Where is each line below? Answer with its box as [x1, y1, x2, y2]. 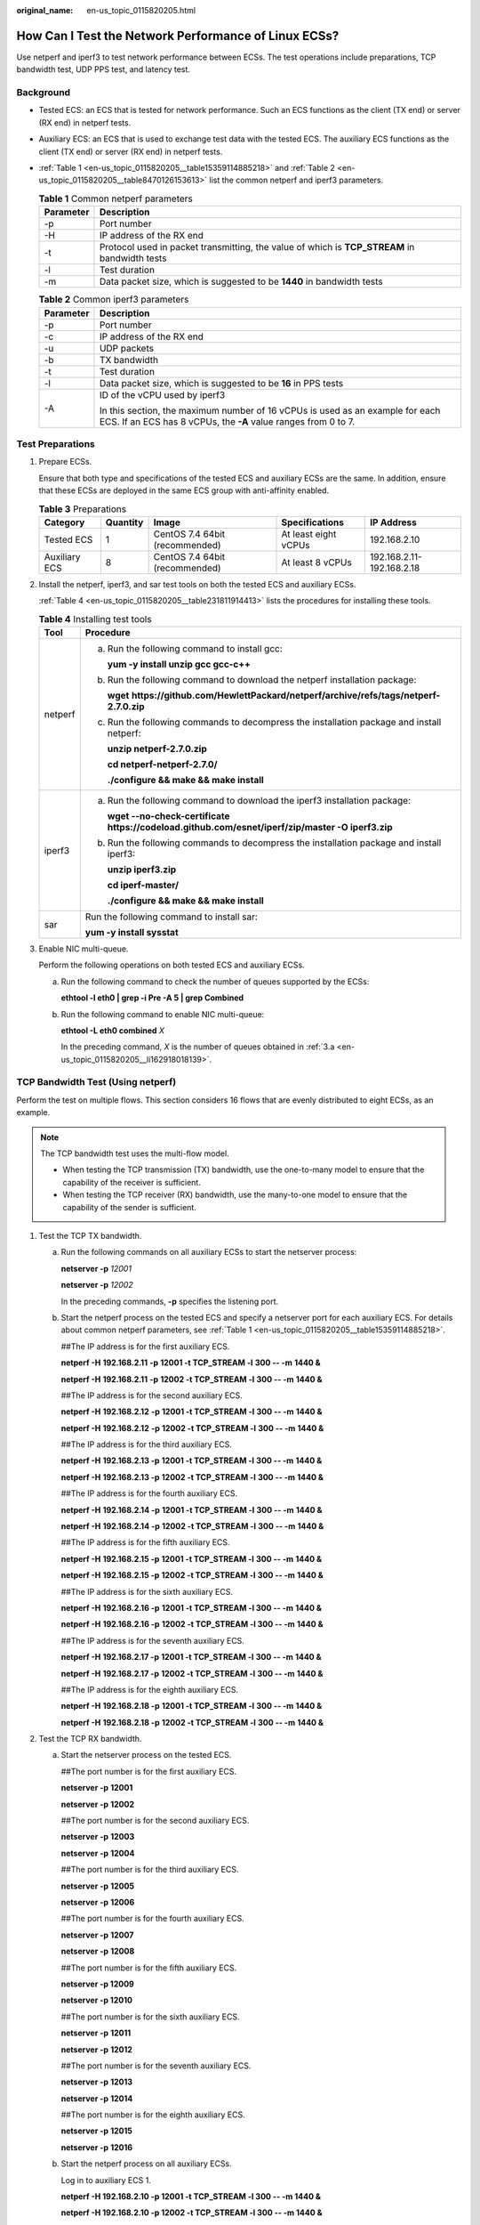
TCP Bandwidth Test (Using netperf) [16, 1076, 177, 1088]
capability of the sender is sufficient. [62, 1201, 197, 1212]
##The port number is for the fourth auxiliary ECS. [60, 1913, 244, 1924]
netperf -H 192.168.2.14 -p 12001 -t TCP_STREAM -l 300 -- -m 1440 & [60, 1504, 323, 1515]
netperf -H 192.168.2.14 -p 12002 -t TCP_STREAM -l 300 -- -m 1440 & [60, 1521, 324, 1532]
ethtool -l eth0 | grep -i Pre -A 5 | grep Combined [60, 992, 244, 1003]
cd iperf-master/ [107, 878, 180, 891]
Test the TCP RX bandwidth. [38, 1734, 142, 1744]
